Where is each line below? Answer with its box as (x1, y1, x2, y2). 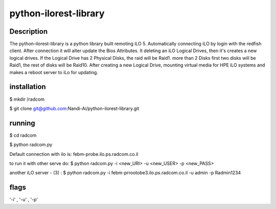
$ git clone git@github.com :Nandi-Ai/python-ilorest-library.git (9, 105, 140, 111)
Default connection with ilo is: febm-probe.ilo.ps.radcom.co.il (9, 151, 139, 157)
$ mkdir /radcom (9, 96, 45, 102)
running (9, 119, 35, 127)
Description (9, 27, 48, 36)
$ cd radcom (9, 132, 37, 138)
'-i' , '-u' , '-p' (9, 197, 38, 203)
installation (9, 82, 46, 91)
